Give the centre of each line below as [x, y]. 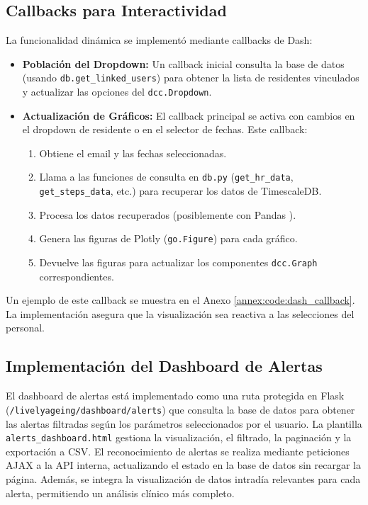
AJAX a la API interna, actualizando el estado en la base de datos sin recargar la [183, 465]
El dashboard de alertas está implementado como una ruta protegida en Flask [175, 396]
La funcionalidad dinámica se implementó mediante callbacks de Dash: [159, 40]
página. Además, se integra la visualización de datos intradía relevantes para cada [183, 478]
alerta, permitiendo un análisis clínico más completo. [120, 493]
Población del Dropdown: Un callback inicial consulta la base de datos [183, 63]
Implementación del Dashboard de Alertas [164, 366]
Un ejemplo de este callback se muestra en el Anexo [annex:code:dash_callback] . [180, 300]
